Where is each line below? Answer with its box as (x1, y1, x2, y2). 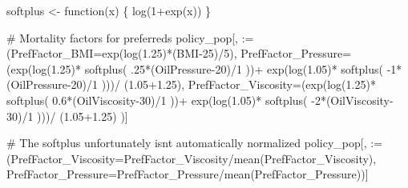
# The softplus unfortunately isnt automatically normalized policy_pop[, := (6, 134, 383, 151)
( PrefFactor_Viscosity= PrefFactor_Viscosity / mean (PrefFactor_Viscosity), (6, 150, 377, 166)
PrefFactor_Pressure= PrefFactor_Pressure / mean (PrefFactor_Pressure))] (6, 166, 369, 182)
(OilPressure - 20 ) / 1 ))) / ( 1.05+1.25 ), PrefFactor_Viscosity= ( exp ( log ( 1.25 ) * (6, 76, 376, 93)
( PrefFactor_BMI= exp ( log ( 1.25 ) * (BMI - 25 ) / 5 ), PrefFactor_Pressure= (6, 45, 352, 62)
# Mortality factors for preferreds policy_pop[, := (6, 29, 254, 46)
